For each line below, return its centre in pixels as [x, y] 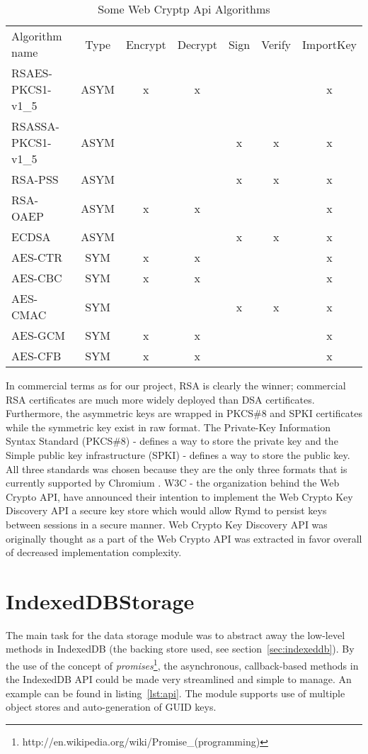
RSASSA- [35, 126]
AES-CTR [37, 257]
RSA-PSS [35, 179]
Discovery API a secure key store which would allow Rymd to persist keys [166, 510]
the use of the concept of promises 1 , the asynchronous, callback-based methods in [182, 664]
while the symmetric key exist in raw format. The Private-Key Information [168, 427]
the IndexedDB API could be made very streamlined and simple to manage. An [179, 679]
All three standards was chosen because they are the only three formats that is [177, 469]
